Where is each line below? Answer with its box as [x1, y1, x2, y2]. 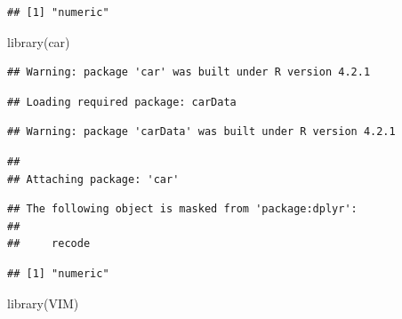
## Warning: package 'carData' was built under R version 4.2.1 [7, 125, 396, 139]
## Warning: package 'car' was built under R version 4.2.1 [7, 66, 371, 79]
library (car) [7, 32, 70, 51]
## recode [7, 237, 91, 251]
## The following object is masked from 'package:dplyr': [7, 203, 358, 216]
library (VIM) [7, 293, 79, 312]
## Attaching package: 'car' [7, 172, 180, 186]
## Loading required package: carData [7, 95, 237, 108]
